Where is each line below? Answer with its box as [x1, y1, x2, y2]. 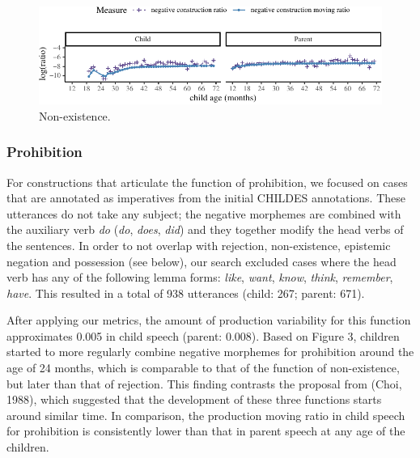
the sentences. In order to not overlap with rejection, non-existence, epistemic [6, 236, 391, 253]
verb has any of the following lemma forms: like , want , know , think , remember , [6, 269, 393, 286]
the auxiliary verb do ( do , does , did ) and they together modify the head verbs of [6, 221, 404, 238]
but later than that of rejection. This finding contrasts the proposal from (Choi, [6, 375, 402, 392]
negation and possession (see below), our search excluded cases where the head [6, 252, 397, 269]
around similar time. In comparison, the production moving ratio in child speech [6, 406, 405, 423]
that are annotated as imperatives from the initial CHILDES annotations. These [6, 189, 405, 206]
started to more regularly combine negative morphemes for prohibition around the [6, 343, 414, 360]
